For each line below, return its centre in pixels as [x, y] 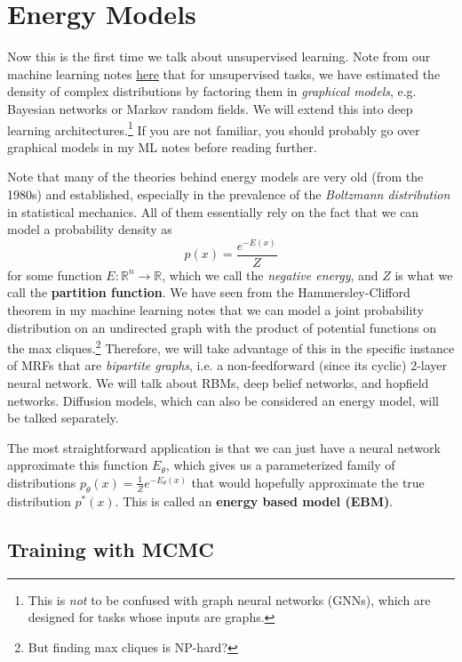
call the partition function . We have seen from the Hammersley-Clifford [209, 292]
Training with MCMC [111, 549]
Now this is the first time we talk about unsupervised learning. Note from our [219, 57]
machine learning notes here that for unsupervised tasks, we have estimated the [224, 73]
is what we [424, 274]
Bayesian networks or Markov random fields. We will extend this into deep [210, 108]
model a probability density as [90, 229]
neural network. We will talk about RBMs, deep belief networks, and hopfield [218, 383]
